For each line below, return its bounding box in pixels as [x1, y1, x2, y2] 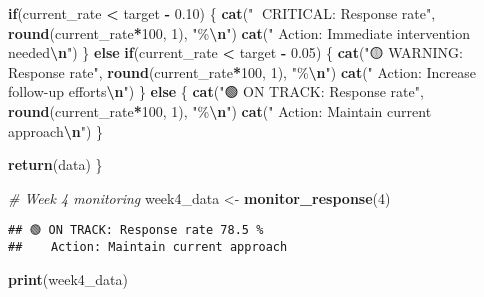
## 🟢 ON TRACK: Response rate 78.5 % [8, 223, 264, 238]
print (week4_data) [8, 268, 128, 289]
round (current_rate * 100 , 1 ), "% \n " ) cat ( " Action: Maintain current [8, 100, 432, 121]
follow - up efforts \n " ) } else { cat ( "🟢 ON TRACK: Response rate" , [8, 81, 424, 102]
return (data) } [8, 154, 103, 175]
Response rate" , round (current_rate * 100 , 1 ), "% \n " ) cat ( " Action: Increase [8, 61, 476, 82]
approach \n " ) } [8, 120, 104, 141]
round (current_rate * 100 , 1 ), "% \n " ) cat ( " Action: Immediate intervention [8, 22, 470, 43]
